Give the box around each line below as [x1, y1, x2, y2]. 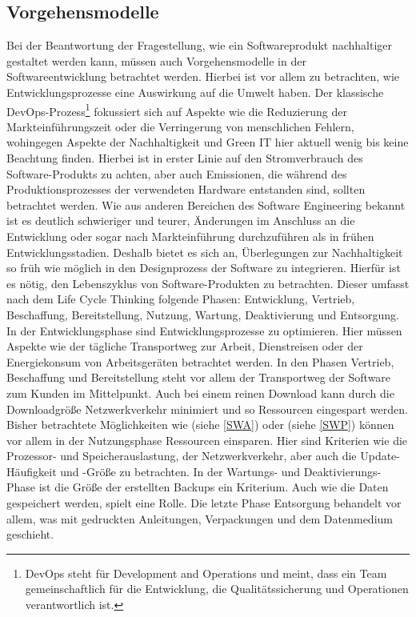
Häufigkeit [6, 463, 57, 479]
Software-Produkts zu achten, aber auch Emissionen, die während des [6, 165, 347, 182]
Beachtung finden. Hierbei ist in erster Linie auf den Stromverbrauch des [6, 150, 363, 166]
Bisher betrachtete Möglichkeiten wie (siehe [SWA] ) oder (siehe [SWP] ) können [6, 416, 394, 433]
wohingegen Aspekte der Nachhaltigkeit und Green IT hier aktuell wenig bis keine [6, 134, 409, 150]
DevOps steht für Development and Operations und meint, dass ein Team [25, 564, 387, 581]
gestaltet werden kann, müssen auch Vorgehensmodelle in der [6, 52, 306, 69]
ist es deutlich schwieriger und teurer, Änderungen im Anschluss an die [6, 212, 355, 229]
